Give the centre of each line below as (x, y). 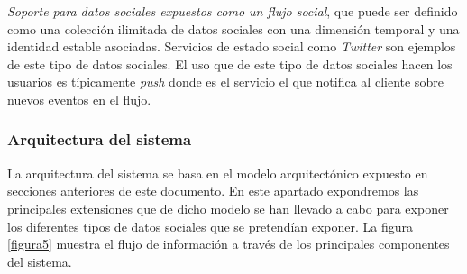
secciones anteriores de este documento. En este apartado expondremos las (213, 191)
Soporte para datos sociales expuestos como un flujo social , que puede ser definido (233, 11)
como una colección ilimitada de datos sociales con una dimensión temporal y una (233, 28)
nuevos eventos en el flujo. (79, 99)
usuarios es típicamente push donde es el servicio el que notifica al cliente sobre (225, 82)
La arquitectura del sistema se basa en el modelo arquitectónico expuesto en (218, 173)
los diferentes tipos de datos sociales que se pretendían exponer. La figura (211, 226)
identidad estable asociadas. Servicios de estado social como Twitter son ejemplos (232, 46)
